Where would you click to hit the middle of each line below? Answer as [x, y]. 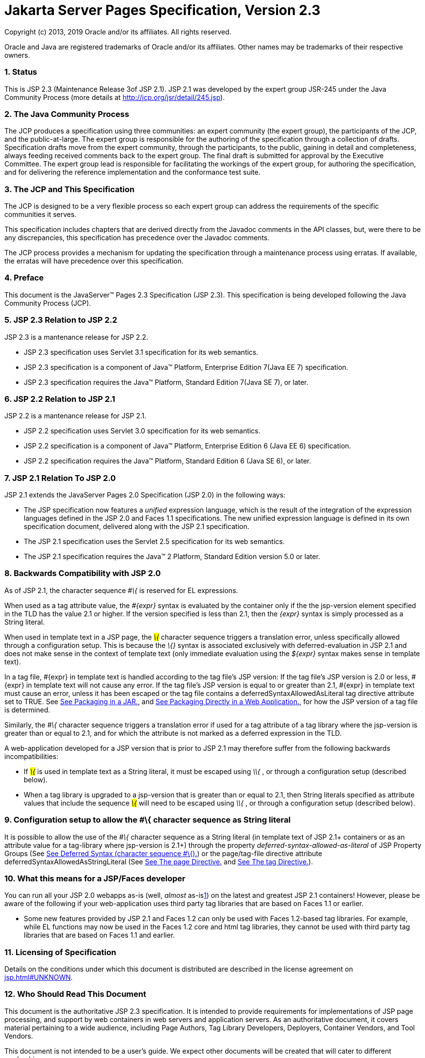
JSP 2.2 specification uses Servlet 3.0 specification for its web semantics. [142, 431]
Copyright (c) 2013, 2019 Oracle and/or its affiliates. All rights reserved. [118, 32]
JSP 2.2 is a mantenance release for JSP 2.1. [75, 416]
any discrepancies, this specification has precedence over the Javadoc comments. [137, 238]
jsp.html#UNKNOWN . [39, 977]
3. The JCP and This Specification [70, 189]
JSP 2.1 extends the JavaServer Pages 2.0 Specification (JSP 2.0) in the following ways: [145, 495]
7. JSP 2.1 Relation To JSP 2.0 [60, 478]
